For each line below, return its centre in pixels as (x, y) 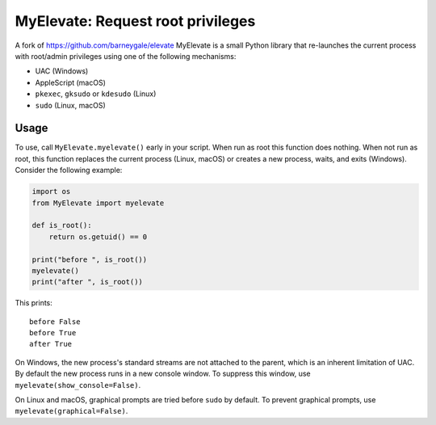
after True (51, 344)
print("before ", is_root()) (90, 259)
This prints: (34, 303)
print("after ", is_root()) (87, 282)
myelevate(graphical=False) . (71, 411)
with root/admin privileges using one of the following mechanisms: (126, 56)
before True (53, 333)
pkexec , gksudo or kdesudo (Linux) (96, 94)
